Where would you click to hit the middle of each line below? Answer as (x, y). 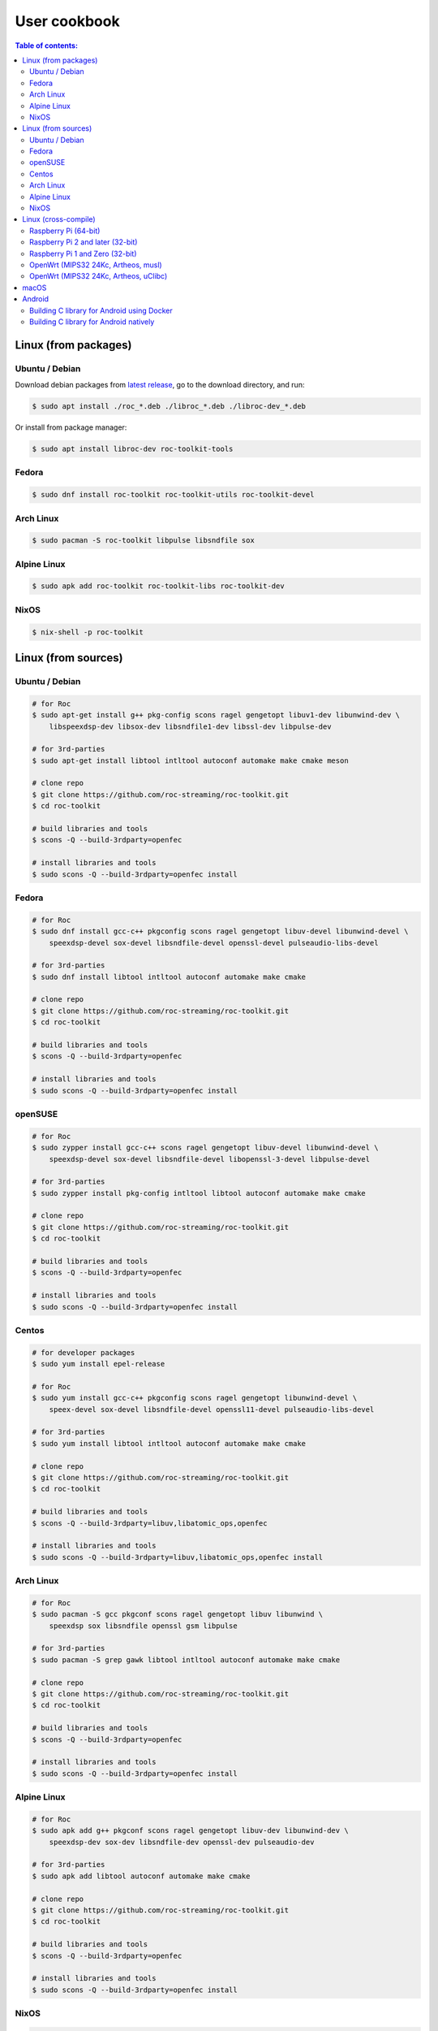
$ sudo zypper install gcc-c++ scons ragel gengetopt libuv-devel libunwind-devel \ (205, 1148)
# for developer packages (84, 1352)
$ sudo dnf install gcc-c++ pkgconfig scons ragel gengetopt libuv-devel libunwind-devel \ (220, 931)
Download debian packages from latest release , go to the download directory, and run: (160, 385)
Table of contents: (47, 45)
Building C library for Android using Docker (101, 310)
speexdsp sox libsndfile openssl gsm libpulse (144, 1626)
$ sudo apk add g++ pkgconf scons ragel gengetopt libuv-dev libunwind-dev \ (190, 1831)
